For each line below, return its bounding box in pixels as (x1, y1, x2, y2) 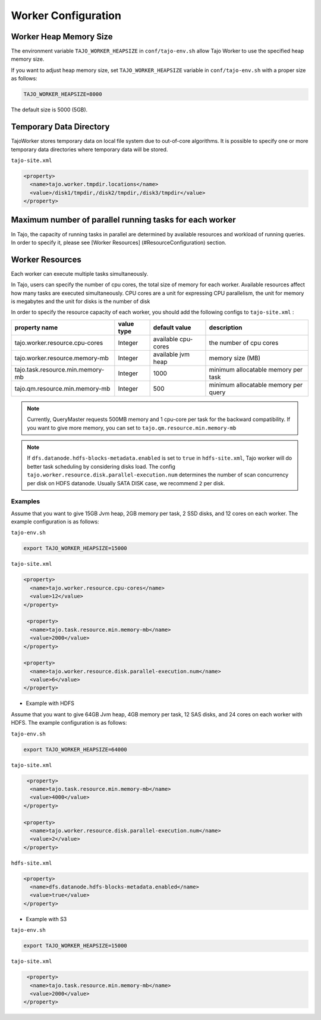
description (209, 323, 243, 332)
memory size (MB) (209, 354, 261, 362)
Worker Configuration (11, 9, 122, 22)
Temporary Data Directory (11, 122, 110, 132)
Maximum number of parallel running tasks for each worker (11, 215, 236, 225)
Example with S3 (26, 915, 67, 922)
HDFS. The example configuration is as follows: (11, 719, 127, 726)
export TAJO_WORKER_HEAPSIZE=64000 (23, 746, 127, 753)
